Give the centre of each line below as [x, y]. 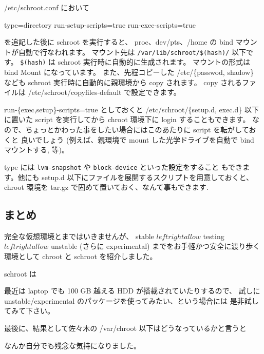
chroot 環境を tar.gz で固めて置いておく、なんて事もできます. [106, 187]
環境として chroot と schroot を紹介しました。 [81, 256]
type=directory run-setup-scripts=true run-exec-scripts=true [100, 24]
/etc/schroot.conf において [47, 7]
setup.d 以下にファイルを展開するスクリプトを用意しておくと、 [147, 177]
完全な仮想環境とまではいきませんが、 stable [79, 236]
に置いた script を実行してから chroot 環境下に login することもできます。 [127, 119]
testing [214, 236]
